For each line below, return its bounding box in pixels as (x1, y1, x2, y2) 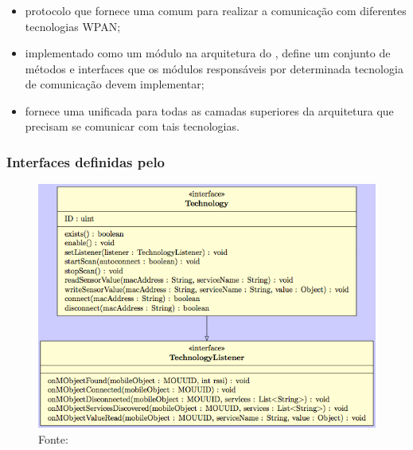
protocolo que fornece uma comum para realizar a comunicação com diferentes (25, 2, 407, 18)
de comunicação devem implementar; (25, 76, 205, 92)
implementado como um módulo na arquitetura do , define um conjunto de (25, 45, 391, 61)
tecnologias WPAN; (25, 18, 121, 34)
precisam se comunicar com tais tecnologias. (25, 118, 240, 135)
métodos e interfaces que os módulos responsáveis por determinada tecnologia (25, 60, 403, 76)
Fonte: (38, 430, 68, 447)
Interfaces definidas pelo (6, 152, 166, 171)
